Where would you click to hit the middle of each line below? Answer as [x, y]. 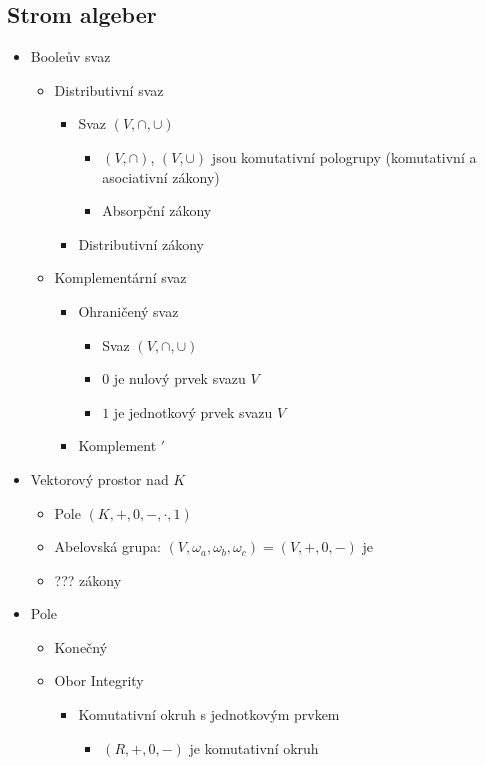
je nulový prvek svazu [179, 378]
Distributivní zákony [141, 243]
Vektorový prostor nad [99, 478]
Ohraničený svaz [128, 310]
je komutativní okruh [254, 747]
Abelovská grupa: [107, 546]
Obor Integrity [99, 680]
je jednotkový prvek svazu [193, 411]
